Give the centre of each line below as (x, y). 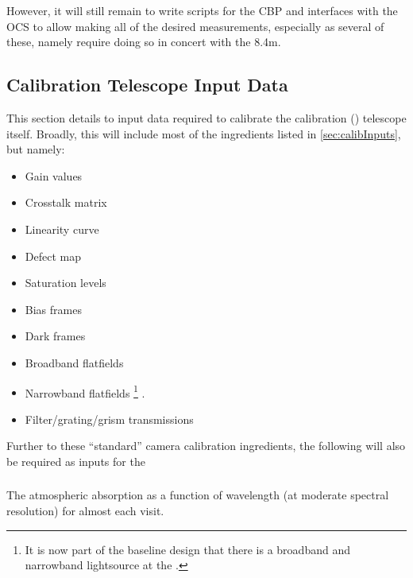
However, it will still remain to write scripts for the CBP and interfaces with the (202, 10)
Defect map (53, 256)
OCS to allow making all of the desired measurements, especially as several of (195, 26)
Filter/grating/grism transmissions (109, 419)
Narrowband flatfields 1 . (85, 391)
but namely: (36, 149)
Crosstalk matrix (66, 202)
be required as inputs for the (76, 461)
